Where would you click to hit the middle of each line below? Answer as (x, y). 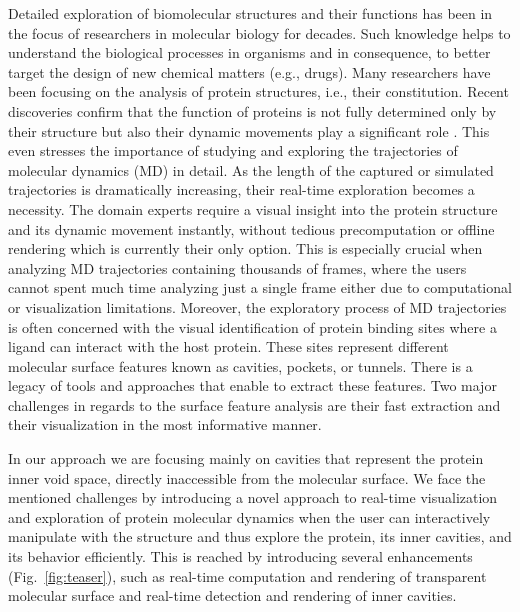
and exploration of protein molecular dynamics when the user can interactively (249, 516)
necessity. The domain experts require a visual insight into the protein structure (253, 208)
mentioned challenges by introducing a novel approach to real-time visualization (253, 497)
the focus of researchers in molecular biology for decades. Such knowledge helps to (259, 32)
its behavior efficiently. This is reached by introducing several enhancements (240, 556)
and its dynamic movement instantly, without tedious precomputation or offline (251, 228)
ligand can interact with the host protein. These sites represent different (228, 346)
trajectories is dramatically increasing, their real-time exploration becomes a (241, 189)
